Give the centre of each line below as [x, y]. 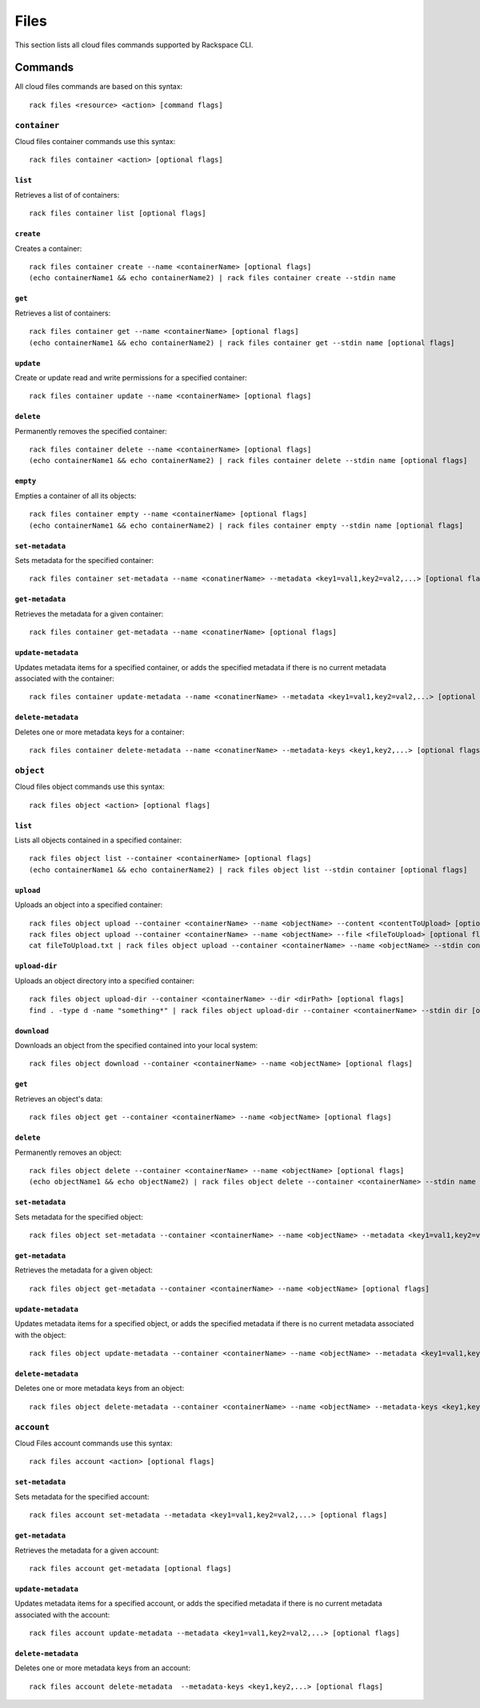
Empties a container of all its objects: [76, 496]
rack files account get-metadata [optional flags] [130, 1568]
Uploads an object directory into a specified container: [105, 980]
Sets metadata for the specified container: [84, 561]
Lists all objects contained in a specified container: [98, 840]
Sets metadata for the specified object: [79, 1216]
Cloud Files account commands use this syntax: [94, 1443]
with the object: [40, 1335]
